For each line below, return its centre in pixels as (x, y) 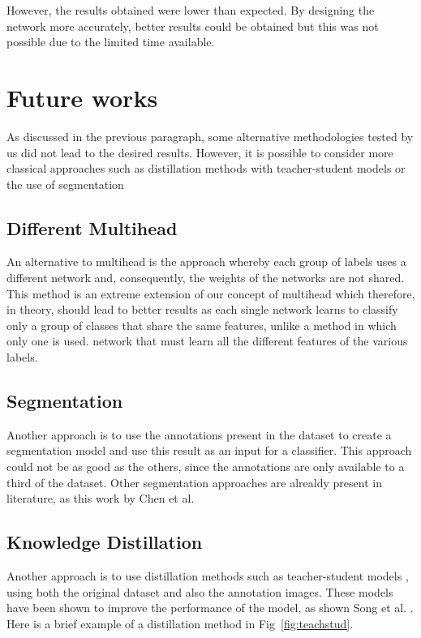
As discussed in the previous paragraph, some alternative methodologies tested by (210, 136)
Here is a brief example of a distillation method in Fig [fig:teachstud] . (180, 623)
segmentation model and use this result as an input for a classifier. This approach (209, 450)
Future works (82, 97)
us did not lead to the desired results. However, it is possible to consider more (200, 152)
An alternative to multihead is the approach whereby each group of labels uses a (206, 261)
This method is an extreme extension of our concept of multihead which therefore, (211, 293)
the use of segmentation (65, 184)
